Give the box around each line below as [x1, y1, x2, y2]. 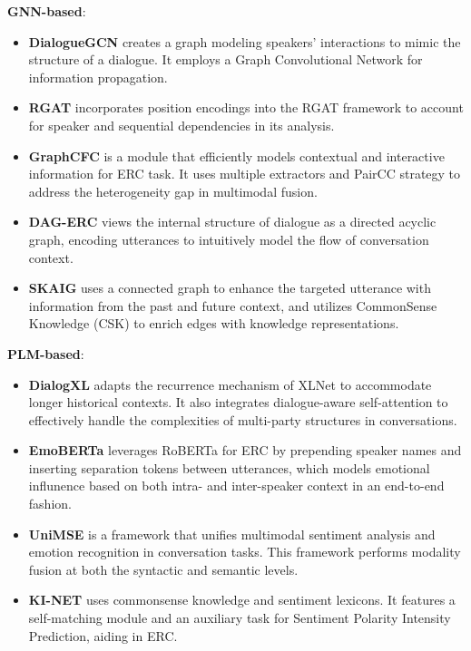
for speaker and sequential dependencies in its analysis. [28, 115, 335, 134]
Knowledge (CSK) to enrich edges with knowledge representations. [28, 314, 399, 333]
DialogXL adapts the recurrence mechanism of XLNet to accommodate [28, 374, 432, 394]
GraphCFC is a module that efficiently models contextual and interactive [28, 146, 445, 165]
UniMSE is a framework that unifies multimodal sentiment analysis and [28, 524, 436, 543]
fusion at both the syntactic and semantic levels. [28, 559, 299, 578]
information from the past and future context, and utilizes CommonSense [28, 296, 437, 315]
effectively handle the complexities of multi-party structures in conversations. [28, 410, 457, 429]
